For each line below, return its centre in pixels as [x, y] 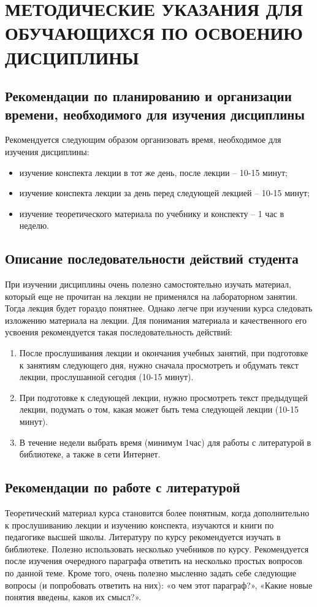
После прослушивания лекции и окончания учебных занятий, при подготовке [164, 353]
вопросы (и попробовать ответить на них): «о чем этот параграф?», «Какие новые [159, 585]
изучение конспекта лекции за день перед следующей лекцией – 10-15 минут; [165, 193]
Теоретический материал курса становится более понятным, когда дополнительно [157, 513]
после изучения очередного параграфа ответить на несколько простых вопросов [154, 561]
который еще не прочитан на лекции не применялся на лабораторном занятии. [151, 296]
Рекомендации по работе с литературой [123, 487]
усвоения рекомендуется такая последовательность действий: [119, 332]
